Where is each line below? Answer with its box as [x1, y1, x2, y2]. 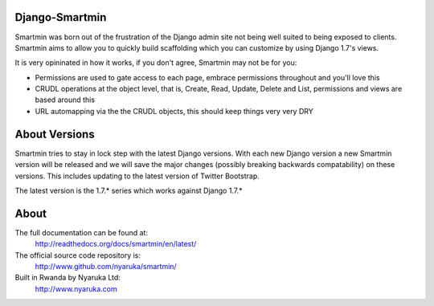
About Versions [14, 127, 96, 141]
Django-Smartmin [14, 10, 107, 24]
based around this [35, 95, 96, 104]
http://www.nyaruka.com [35, 284, 118, 293]
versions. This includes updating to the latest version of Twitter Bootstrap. [14, 171, 260, 181]
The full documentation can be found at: [14, 227, 149, 237]
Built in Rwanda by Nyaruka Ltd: [14, 273, 121, 283]
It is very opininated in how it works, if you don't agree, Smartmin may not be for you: [14, 58, 297, 67]
